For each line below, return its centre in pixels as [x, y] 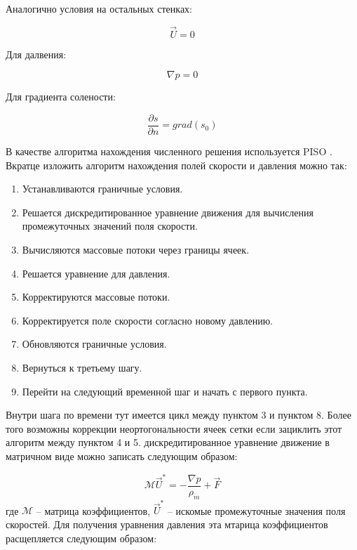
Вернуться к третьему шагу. [82, 367]
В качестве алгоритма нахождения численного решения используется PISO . [169, 151]
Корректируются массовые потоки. [96, 297]
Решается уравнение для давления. [96, 273]
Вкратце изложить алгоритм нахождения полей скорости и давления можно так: [176, 165]
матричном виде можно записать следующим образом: [122, 456]
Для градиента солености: [61, 97]
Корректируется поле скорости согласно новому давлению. [148, 320]
